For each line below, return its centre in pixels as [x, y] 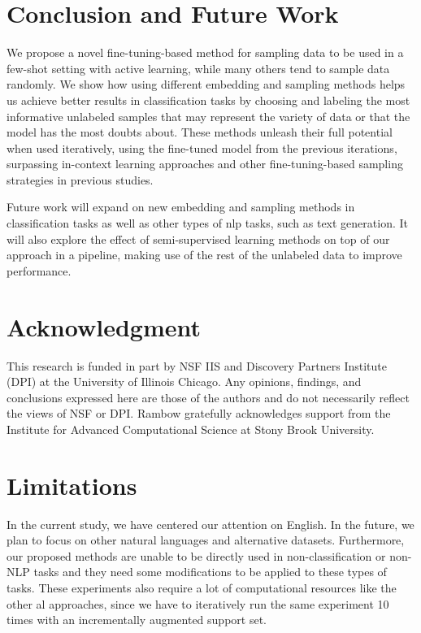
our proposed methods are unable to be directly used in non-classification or [196, 555]
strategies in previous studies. [80, 179]
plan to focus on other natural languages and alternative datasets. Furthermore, [206, 540]
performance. [39, 270]
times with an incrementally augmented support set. [137, 620]
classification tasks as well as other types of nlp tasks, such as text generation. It [207, 223]
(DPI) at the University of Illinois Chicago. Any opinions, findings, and [184, 382]
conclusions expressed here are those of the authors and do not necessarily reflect [208, 397]
